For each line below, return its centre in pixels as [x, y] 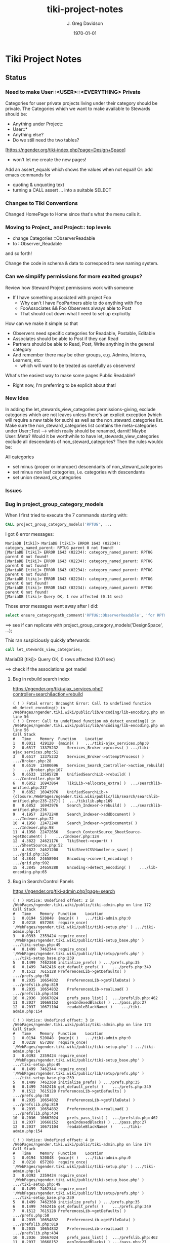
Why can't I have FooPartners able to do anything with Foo [81, 303]
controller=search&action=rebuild [48, 694]
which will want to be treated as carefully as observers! [78, 365]
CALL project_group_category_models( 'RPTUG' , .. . [59, 525]
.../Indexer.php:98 [33, 827]
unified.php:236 [30, 810]
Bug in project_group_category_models [54, 504]
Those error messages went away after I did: [52, 606]
